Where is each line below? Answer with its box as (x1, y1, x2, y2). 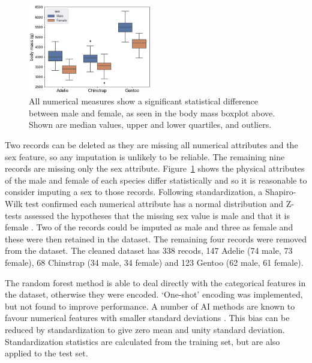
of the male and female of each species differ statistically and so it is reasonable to (5, 173, 307, 186)
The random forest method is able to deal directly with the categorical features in (5, 276, 306, 289)
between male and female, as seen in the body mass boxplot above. (29, 106, 275, 119)
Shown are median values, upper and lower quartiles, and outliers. (29, 118, 272, 131)
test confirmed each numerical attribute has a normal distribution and (25, 197, 284, 210)
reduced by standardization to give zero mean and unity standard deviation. (5, 323, 285, 335)
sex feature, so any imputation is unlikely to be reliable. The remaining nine (5, 150, 285, 163)
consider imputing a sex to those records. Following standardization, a (5, 185, 263, 198)
